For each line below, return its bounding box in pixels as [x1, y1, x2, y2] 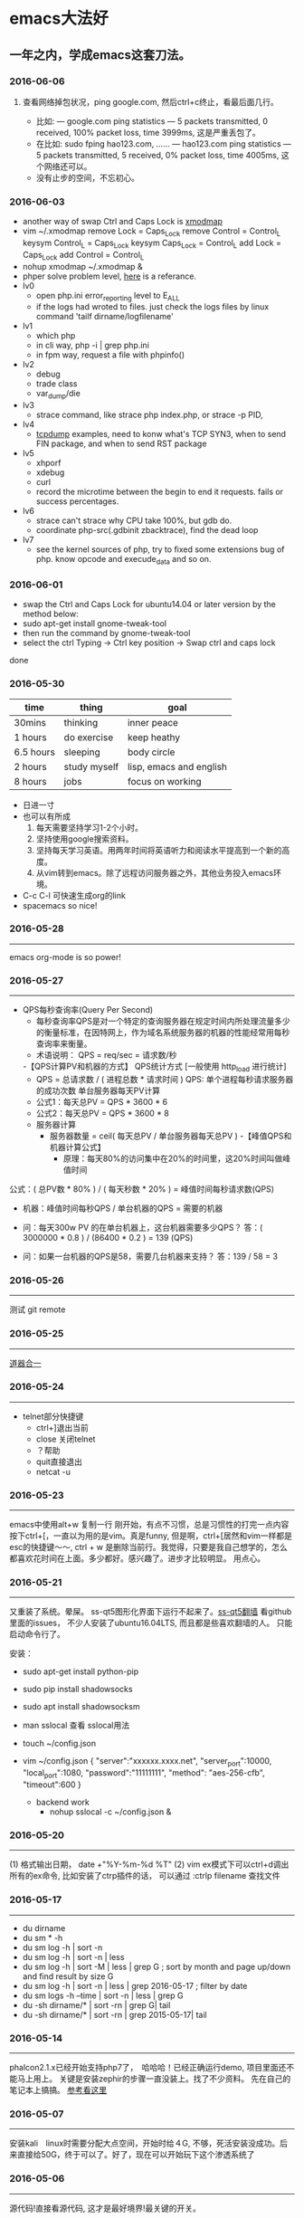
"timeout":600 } [22, 1779, 81, 1790]
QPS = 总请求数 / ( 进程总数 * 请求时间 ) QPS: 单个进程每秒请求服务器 [35, 1073, 294, 1084]
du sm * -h [22, 1932, 63, 1943]
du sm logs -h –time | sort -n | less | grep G [22, 1990, 184, 2001]
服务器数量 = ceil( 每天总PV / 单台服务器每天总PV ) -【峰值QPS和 [49, 1130, 292, 1141]
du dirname [22, 1922, 66, 1933]
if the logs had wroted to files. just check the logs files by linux [35, 301, 270, 312]
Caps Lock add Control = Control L [22, 249, 145, 262]
